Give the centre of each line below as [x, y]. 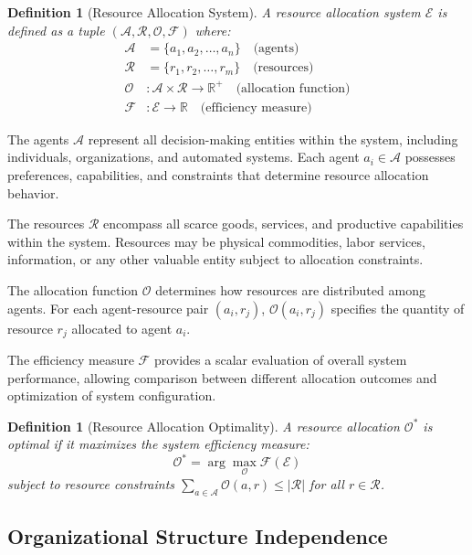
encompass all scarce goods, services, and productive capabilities [283, 224]
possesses [430, 157]
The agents [38, 139]
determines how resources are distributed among [290, 289]
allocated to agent [122, 328]
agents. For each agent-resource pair [108, 308]
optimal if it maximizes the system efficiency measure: [158, 444]
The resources [46, 224]
